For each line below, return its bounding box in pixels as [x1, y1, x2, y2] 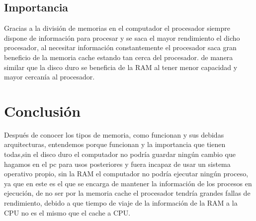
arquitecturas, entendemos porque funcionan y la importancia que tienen [4, 139, 226, 149]
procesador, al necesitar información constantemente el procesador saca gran [4, 42, 237, 53]
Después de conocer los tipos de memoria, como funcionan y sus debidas [4, 129, 224, 140]
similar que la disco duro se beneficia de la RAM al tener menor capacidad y [4, 62, 238, 72]
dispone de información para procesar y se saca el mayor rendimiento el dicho [4, 32, 240, 43]
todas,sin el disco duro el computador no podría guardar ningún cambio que [4, 149, 236, 159]
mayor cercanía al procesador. [4, 72, 95, 82]
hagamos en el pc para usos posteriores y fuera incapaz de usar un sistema [4, 158, 231, 169]
